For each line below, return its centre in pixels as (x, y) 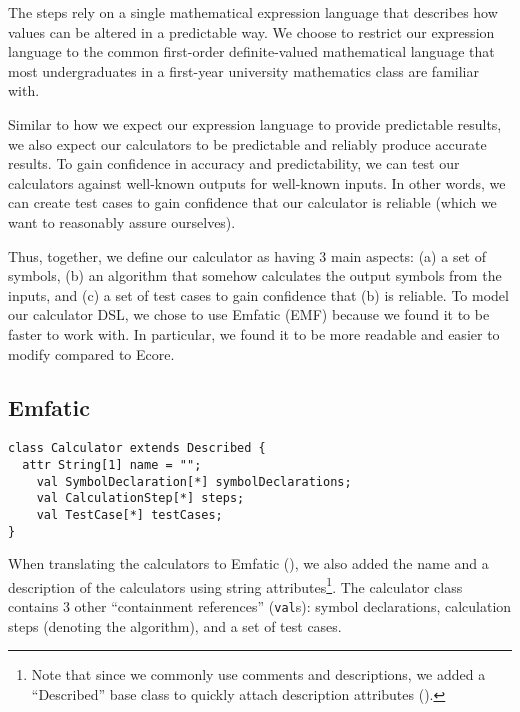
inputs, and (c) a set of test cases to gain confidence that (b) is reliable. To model (258, 294)
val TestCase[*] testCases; (129, 514)
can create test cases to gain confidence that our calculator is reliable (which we (252, 202)
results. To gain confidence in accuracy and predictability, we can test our (234, 163)
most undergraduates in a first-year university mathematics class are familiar (243, 70)
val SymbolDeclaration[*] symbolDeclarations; (194, 481)
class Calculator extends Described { (137, 448)
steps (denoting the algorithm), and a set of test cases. (175, 625)
